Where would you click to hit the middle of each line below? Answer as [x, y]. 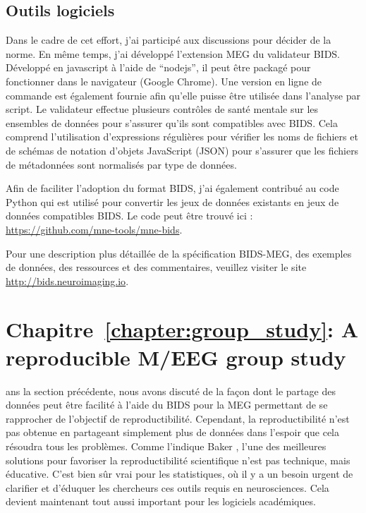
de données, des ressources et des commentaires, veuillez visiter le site [156, 267]
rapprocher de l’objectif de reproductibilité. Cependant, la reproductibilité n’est [178, 418]
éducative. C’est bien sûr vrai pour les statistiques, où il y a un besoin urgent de [179, 474]
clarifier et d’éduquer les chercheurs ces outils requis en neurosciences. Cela [167, 487]
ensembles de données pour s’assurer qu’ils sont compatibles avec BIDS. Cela [172, 122]
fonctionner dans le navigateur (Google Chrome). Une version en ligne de [164, 81]
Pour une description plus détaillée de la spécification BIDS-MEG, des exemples [179, 253]
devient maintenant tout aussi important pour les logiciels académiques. [161, 501]
